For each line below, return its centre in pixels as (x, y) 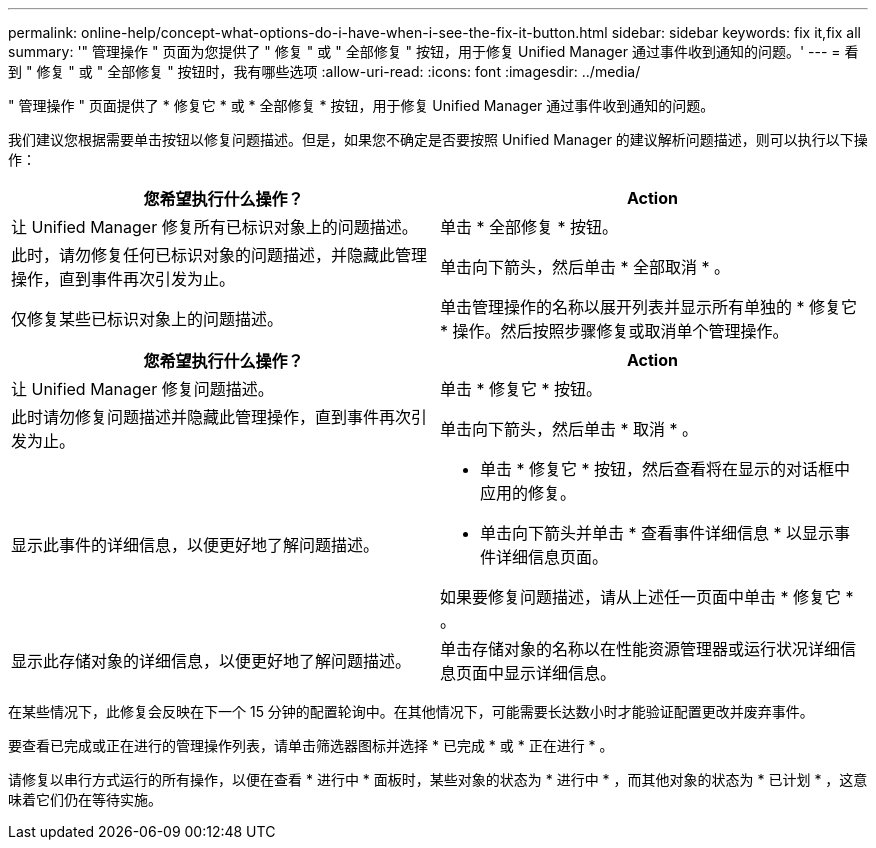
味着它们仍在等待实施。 (85, 799)
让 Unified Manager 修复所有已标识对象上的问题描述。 (214, 227)
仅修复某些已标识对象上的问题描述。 (147, 319)
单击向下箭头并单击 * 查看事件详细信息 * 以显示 (657, 533)
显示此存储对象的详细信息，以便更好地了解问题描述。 (211, 661)
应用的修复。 (528, 493)
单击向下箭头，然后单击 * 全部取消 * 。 (585, 267)
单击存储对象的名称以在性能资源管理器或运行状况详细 (640, 649)
